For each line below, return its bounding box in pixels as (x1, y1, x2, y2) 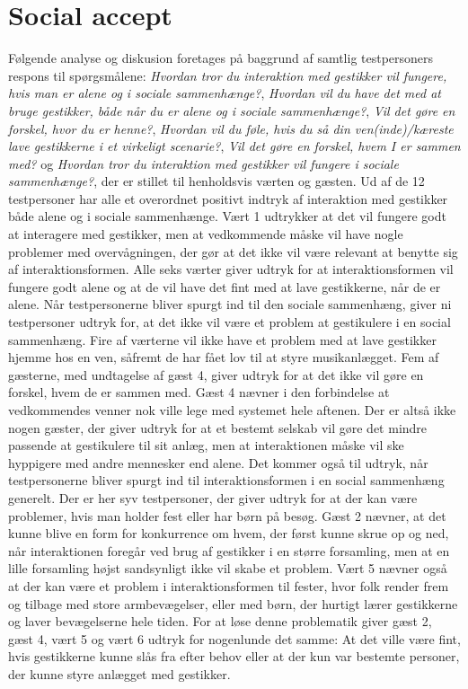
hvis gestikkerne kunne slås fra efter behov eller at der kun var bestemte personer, (8, 647, 460, 666)
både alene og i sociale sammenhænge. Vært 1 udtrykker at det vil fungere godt (8, 207, 446, 225)
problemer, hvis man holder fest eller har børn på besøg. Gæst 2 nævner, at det (8, 506, 446, 525)
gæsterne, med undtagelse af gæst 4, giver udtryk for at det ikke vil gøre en (8, 365, 424, 384)
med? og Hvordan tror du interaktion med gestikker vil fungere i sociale (8, 154, 399, 172)
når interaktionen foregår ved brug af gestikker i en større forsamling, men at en (8, 541, 450, 560)
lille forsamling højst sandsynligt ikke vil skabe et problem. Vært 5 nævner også (8, 559, 447, 578)
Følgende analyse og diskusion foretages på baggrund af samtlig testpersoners (8, 49, 434, 67)
